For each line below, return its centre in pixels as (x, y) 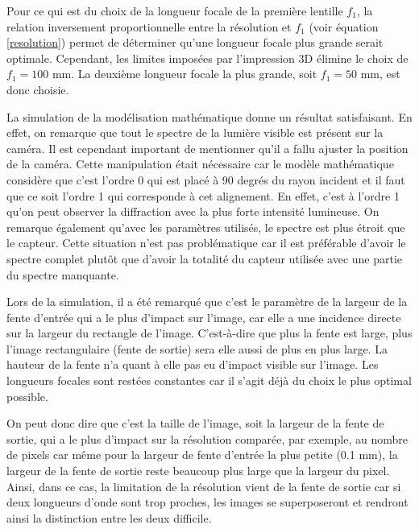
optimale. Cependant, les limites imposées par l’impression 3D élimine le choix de (207, 58)
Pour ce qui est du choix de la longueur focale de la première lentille (175, 10)
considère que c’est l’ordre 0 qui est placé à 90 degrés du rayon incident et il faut (206, 179)
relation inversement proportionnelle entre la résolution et (149, 26)
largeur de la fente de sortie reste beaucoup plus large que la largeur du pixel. (198, 471)
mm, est (380, 74)
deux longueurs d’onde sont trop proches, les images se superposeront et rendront (207, 502)
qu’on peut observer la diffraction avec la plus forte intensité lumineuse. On (193, 211)
